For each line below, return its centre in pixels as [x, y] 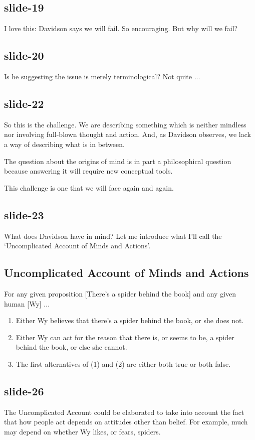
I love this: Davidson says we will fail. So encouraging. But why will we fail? [121, 28]
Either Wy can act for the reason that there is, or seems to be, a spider [125, 337]
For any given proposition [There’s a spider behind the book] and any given [120, 293]
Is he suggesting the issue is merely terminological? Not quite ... [102, 76]
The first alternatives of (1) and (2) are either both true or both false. [123, 363]
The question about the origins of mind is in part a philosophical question [118, 161]
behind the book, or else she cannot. [71, 347]
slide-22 [24, 103]
